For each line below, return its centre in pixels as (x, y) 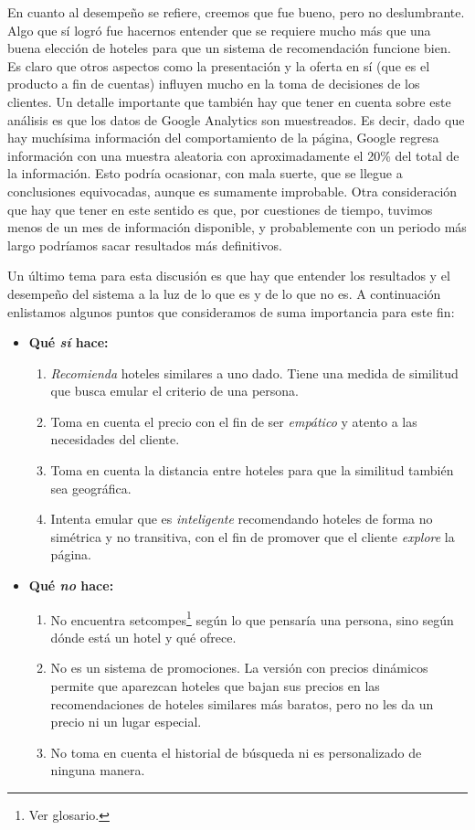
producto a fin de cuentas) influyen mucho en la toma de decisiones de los (214, 84)
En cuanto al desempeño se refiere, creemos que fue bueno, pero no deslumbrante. (236, 12)
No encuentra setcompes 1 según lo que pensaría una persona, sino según (252, 618)
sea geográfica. (91, 488)
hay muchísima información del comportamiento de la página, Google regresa (223, 138)
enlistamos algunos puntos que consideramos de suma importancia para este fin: (231, 311)
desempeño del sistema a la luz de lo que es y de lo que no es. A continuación (224, 293)
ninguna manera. (98, 770)
